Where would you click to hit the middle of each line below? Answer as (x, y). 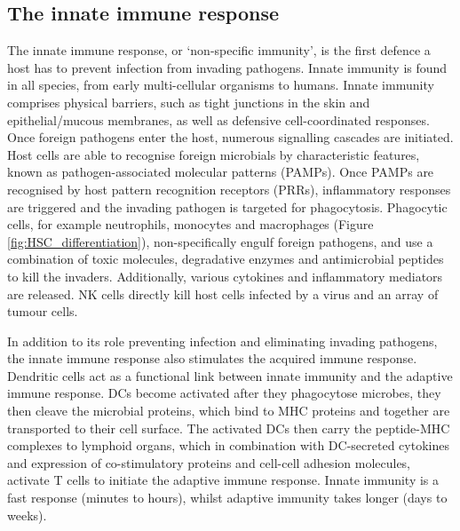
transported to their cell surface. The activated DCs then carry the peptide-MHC (229, 428)
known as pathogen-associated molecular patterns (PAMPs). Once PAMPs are (221, 172)
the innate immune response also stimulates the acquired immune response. (212, 358)
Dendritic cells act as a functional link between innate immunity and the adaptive (230, 375)
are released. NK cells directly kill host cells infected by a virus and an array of (223, 293)
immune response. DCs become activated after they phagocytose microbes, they (224, 393)
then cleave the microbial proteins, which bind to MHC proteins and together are (229, 411)
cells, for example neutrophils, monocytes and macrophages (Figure (190, 224)
